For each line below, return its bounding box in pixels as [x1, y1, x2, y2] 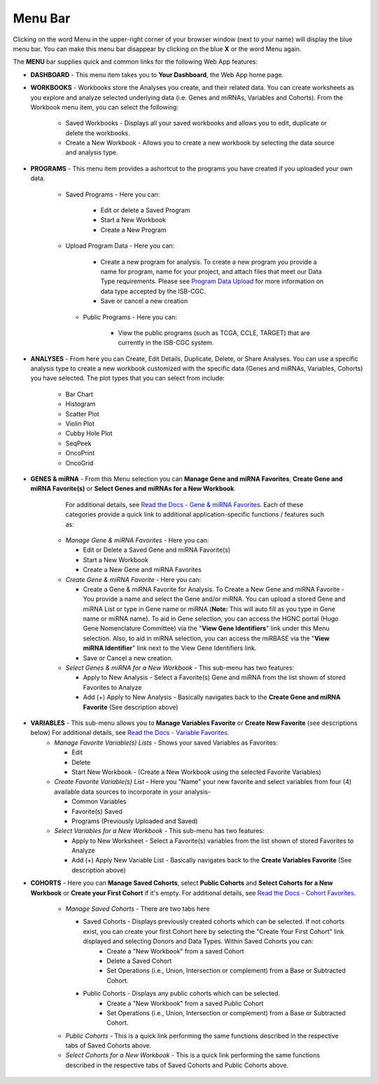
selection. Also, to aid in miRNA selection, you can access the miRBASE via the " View [83, 634, 330, 642]
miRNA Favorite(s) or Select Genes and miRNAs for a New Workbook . [30, 485, 236, 493]
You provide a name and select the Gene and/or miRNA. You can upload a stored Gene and [83, 595, 346, 603]
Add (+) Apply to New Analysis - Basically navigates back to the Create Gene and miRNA [83, 693, 341, 701]
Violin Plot [65, 419, 94, 428]
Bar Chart [65, 390, 94, 398]
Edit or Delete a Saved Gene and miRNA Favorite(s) [83, 546, 231, 554]
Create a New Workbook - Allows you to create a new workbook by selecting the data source [65, 139, 335, 147]
